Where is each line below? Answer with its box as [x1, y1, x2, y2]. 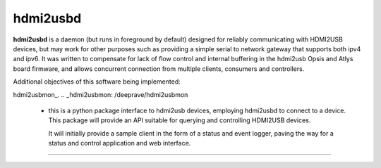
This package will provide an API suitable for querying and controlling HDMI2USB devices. [48, 116, 311, 124]
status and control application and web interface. [48, 139, 191, 148]
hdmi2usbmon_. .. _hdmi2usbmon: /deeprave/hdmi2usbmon [13, 90, 188, 98]
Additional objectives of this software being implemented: [13, 77, 181, 86]
